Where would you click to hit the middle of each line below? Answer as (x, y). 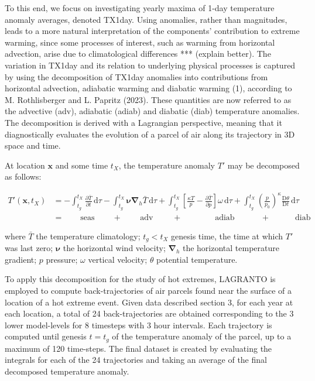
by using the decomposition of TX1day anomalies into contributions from (136, 76)
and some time (82, 165)
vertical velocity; (118, 259)
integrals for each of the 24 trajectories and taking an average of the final (136, 360)
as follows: (23, 176)
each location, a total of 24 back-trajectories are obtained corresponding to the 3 (149, 313)
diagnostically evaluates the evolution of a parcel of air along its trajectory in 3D (150, 134)
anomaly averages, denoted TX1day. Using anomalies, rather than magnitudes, (146, 19)
